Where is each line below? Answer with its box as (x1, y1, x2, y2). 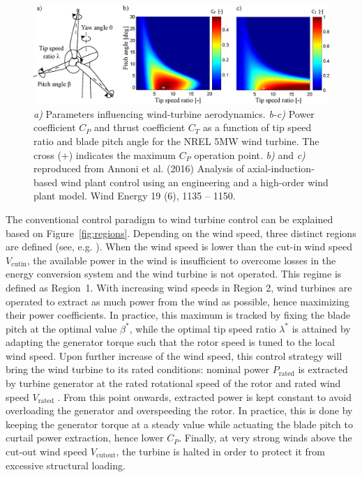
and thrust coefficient (94, 120, 186, 135)
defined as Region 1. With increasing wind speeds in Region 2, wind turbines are (6, 280, 352, 294)
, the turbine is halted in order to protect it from (116, 444, 325, 459)
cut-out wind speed (6, 444, 88, 459)
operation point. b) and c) (194, 147, 306, 162)
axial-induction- (247, 161, 315, 176)
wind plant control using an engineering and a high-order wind (60, 174, 329, 189)
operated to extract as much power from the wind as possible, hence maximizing (6, 294, 349, 308)
